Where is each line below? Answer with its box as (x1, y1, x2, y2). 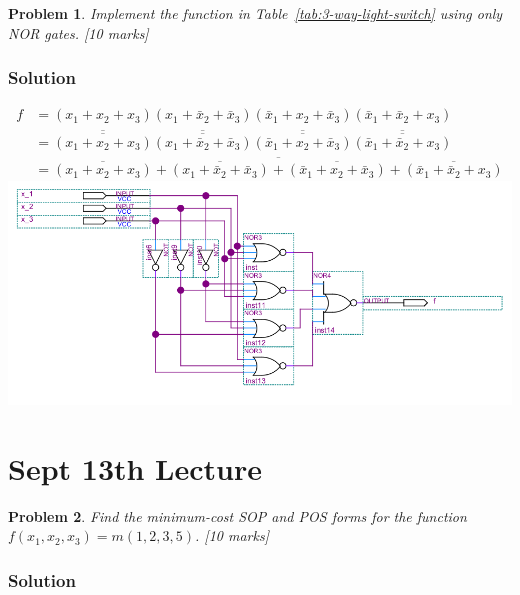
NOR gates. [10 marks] (8, 22, 149, 43)
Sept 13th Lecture (8, 447, 262, 488)
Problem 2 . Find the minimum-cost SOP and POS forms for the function (8, 505, 467, 526)
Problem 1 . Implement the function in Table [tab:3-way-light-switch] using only (8, 3, 503, 23)
